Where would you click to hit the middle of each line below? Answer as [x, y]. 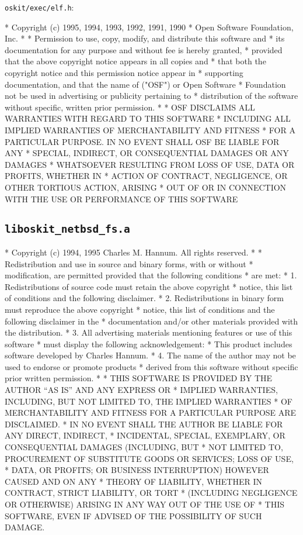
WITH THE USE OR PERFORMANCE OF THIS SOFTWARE [121, 199]
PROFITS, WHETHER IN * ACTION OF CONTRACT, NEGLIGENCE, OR [146, 176]
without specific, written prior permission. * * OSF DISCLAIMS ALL [130, 107]
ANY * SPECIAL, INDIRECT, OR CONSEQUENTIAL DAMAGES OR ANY [147, 153]
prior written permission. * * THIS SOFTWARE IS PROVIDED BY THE [139, 378]
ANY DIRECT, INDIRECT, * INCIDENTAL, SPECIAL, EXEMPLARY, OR [145, 435]
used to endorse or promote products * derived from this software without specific [151, 366]
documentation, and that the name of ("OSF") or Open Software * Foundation [145, 84]
